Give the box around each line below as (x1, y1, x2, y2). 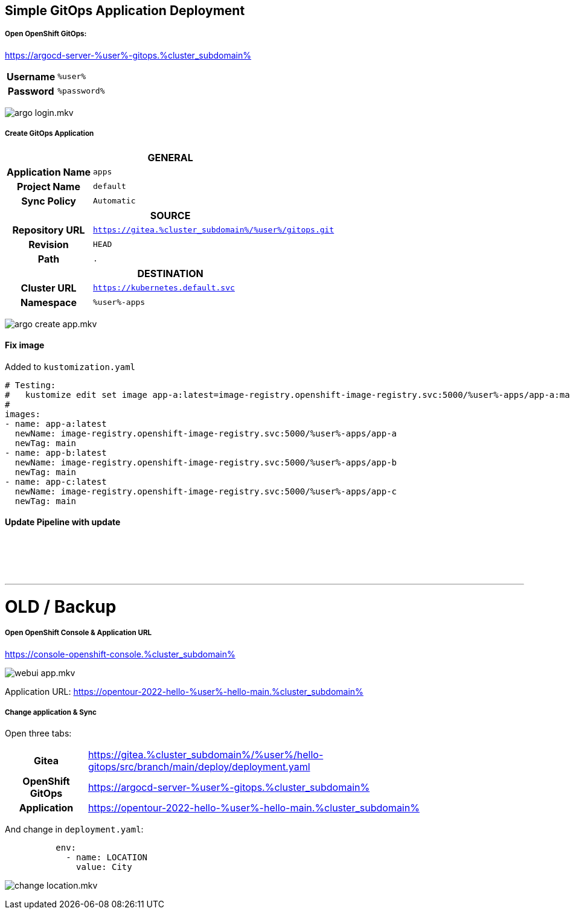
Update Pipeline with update (5, 517, 121, 528)
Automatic (93, 196, 136, 206)
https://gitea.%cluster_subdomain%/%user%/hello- (88, 749, 324, 761)
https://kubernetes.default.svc (93, 283, 235, 293)
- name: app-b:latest (5, 447, 107, 458)
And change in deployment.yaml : (5, 824, 144, 835)
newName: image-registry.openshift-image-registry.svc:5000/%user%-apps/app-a (14, 428, 397, 438)
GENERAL (147, 151, 193, 164)
